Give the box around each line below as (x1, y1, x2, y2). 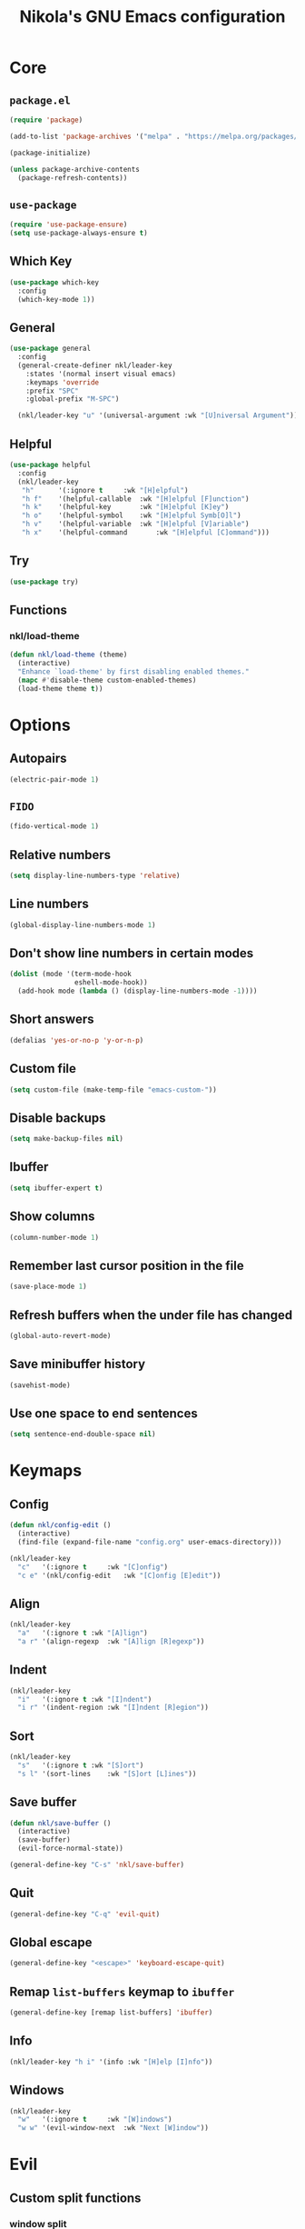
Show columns (9, 1209, 95, 1224)
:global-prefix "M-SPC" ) (25, 395, 120, 404)
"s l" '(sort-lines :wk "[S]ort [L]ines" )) (17, 1769, 197, 1778)
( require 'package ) (9, 115, 84, 125)
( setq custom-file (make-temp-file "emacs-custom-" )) (9, 1085, 218, 1095)
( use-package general (9, 344, 92, 354)
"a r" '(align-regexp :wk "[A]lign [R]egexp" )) (17, 1637, 205, 1646)
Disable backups (9, 1110, 106, 1125)
